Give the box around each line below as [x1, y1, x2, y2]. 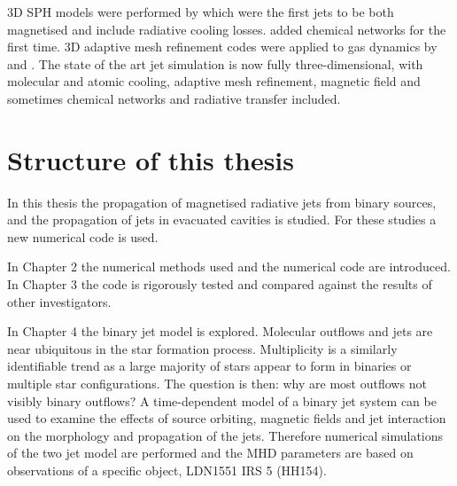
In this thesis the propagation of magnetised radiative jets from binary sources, [7, 192, 437, 211]
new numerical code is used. [7, 227, 159, 246]
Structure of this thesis [7, 141, 294, 177]
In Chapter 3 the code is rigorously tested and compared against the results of [7, 275, 432, 294]
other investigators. [7, 292, 112, 310]
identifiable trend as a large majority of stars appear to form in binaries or [7, 357, 412, 375]
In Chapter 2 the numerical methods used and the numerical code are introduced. [7, 257, 451, 276]
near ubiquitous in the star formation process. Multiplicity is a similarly [7, 339, 398, 357]
